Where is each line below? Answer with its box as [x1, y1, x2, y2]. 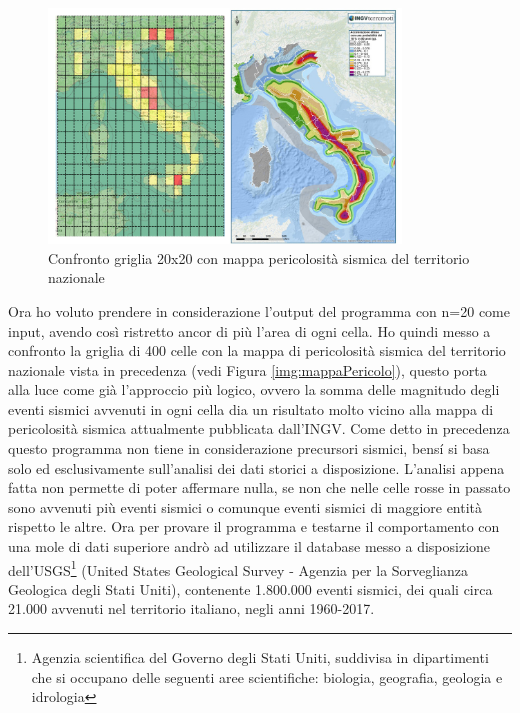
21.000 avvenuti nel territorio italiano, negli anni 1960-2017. [8, 598, 375, 619]
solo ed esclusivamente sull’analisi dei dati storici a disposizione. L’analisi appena [8, 457, 505, 478]
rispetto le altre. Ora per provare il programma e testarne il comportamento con [8, 516, 500, 537]
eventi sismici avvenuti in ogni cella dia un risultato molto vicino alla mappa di [8, 398, 494, 419]
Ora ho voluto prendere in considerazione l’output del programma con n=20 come [8, 300, 510, 321]
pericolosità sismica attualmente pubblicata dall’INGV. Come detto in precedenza [8, 418, 510, 439]
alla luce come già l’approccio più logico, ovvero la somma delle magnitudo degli [8, 379, 500, 400]
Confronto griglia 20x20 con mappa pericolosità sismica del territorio [48, 247, 470, 268]
